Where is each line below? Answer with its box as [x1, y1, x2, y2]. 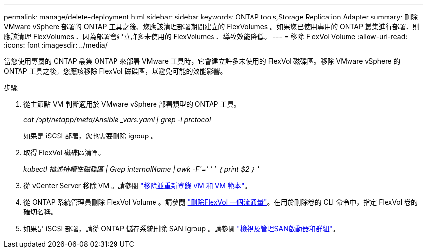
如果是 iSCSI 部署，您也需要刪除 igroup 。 [23, 132, 158, 140]
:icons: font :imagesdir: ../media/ [4, 41, 108, 49]
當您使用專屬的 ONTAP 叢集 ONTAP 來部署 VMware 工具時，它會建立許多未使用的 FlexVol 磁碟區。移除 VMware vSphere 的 [4, 57, 401, 65]
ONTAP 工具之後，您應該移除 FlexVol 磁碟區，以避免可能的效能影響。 [4, 67, 227, 75]
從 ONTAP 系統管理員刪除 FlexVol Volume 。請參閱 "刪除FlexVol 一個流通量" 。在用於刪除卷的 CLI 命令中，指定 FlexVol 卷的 [23, 198, 418, 206]
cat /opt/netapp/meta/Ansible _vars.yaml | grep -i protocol [23, 116, 211, 124]
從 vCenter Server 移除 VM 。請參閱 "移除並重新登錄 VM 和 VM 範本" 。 [23, 181, 252, 190]
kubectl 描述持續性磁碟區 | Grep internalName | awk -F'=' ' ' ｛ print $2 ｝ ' [23, 165, 259, 173]
